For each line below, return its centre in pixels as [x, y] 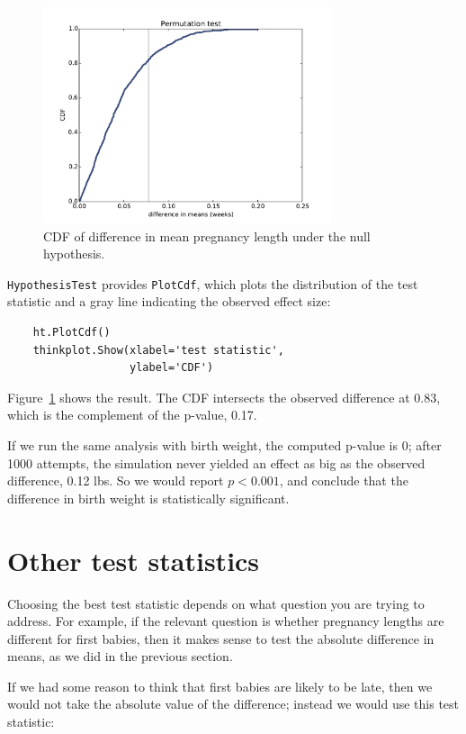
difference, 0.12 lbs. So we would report [116, 480]
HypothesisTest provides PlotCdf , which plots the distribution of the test [213, 283]
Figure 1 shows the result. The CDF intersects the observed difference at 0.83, [224, 397]
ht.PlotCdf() [72, 333]
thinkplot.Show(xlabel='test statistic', [158, 350]
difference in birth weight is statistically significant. [148, 498]
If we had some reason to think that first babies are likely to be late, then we [220, 686]
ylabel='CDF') [172, 368]
